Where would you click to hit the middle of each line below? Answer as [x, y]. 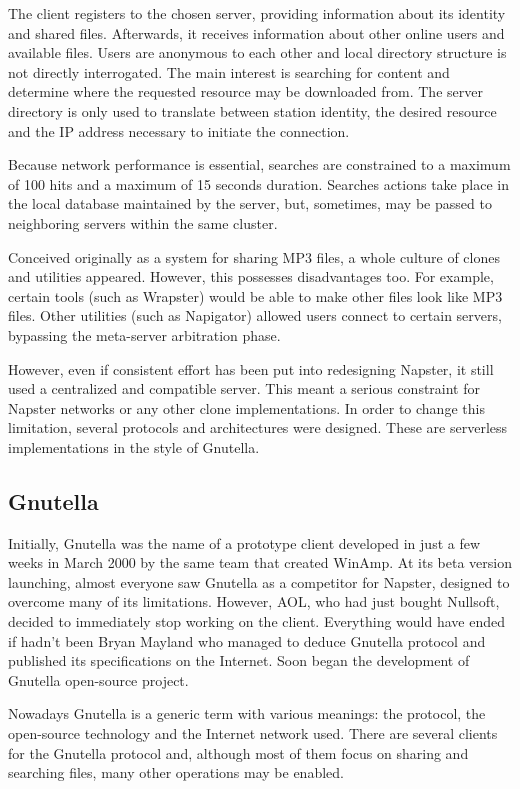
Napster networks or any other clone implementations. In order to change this [246, 407]
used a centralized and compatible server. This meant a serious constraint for [244, 388]
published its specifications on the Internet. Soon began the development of [239, 660]
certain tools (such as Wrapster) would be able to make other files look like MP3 [255, 295]
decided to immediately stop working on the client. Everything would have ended [256, 621]
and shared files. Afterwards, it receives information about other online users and [256, 32]
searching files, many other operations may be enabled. [176, 772]
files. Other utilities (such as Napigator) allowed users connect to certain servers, [255, 315]
